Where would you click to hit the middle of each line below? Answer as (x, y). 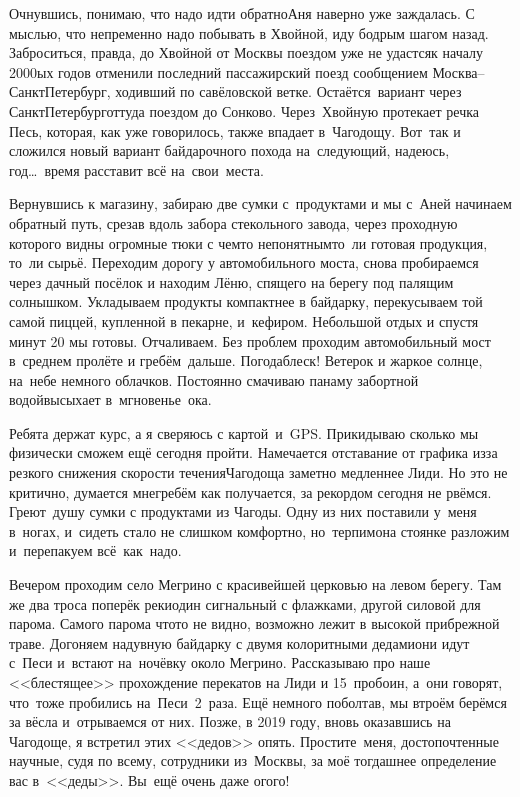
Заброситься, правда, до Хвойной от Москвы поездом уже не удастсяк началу (246, 52)
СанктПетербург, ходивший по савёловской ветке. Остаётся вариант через (235, 91)
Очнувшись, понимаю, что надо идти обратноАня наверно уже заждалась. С (242, 13)
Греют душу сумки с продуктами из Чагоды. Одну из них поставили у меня (243, 511)
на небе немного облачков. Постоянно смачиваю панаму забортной (214, 379)
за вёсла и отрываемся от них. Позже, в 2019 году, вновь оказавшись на (230, 721)
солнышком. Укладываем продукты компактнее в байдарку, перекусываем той (246, 301)
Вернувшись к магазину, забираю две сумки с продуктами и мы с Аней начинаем (260, 203)
